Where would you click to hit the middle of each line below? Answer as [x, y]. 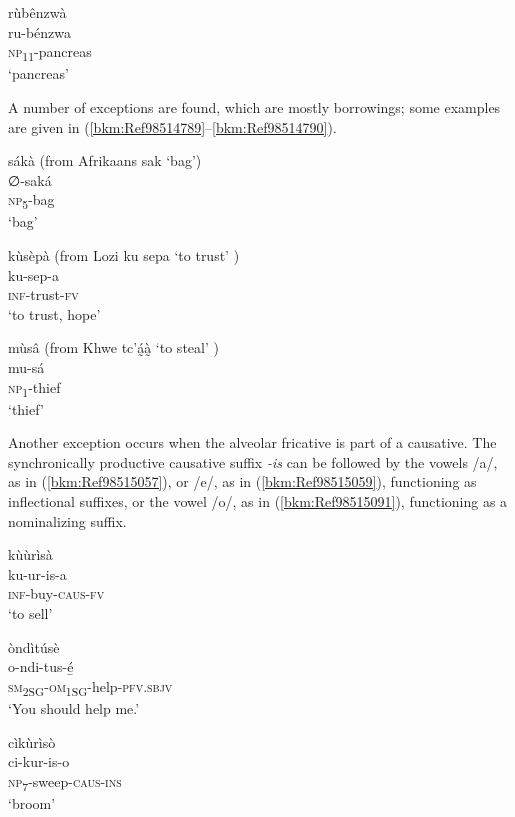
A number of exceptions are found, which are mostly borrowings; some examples [254, 106]
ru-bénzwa [40, 31]
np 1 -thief [34, 388]
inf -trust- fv [43, 294]
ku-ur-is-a [37, 573]
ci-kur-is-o [39, 761]
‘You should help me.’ [74, 707]
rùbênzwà [37, 12]
